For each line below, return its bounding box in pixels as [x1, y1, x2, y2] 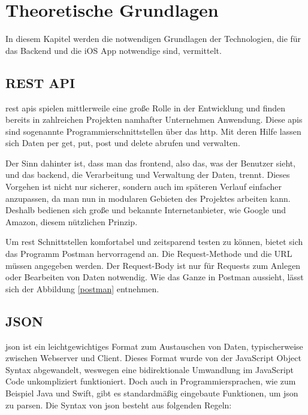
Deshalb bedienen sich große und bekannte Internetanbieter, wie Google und [5, 204, 286, 216]
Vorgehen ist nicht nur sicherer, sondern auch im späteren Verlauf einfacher [5, 180, 282, 193]
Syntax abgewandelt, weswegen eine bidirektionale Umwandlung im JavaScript [5, 363, 294, 375]
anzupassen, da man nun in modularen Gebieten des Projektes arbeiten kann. [5, 192, 291, 204]
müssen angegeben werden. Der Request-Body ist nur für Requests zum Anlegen [5, 259, 301, 271]
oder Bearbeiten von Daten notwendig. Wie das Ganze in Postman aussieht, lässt [5, 271, 304, 283]
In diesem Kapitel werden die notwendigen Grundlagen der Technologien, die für [5, 32, 301, 45]
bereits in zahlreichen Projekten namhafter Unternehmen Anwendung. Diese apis [5, 113, 303, 126]
